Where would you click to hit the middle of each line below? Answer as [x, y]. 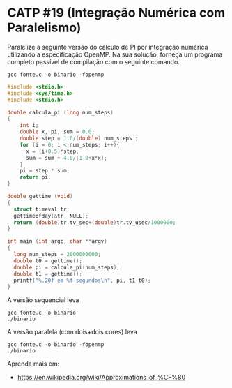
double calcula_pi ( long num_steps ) [60, 112]
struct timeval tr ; [42, 209]
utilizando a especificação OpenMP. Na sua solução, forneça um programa [115, 54]
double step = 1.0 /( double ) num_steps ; [79, 139]
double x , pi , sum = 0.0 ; [57, 132]
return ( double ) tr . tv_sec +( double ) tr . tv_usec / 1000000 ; [95, 222]
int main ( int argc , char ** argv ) [57, 241]
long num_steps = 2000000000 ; [57, 255]
